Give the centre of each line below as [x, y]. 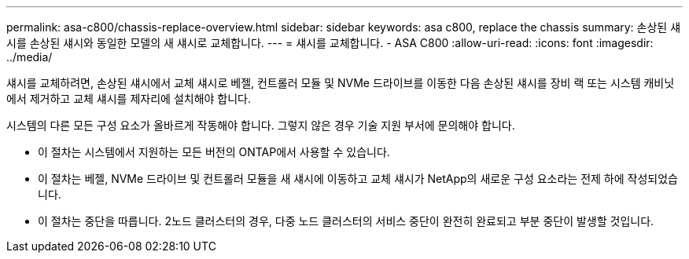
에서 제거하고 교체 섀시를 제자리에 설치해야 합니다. [129, 98]
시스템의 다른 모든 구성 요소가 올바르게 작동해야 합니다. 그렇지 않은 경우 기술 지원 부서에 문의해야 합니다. [261, 125]
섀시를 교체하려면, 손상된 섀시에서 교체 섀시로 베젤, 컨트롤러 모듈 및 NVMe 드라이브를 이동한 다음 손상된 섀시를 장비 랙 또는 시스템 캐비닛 [341, 83]
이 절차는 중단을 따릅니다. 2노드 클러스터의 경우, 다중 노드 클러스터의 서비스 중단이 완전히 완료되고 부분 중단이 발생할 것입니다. [346, 221]
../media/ [29, 57]
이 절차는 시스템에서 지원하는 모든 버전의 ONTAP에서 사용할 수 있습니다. [214, 152]
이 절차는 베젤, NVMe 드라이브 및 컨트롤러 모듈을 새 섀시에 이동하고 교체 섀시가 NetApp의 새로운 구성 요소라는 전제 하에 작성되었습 [358, 179]
